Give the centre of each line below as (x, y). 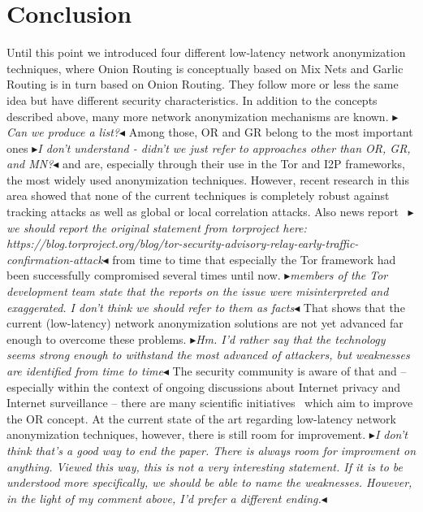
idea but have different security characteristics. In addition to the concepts (192, 100)
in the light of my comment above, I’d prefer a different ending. (164, 498)
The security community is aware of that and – (289, 371)
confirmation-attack (55, 259)
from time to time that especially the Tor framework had (254, 259)
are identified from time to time (85, 371)
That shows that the (354, 307)
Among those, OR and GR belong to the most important (271, 132)
